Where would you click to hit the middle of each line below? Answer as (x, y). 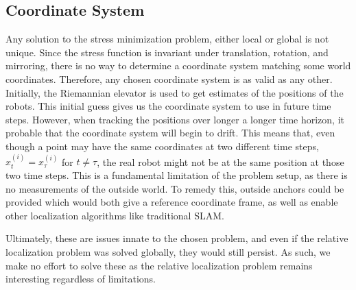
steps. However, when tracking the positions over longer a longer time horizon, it (175, 119)
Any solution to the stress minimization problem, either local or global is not (167, 39)
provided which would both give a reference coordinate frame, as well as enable (172, 202)
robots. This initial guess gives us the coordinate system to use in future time (168, 106)
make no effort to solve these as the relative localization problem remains (159, 265)
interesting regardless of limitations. (81, 279)
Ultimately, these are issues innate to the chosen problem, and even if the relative (177, 238)
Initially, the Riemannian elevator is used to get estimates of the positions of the (175, 92)
